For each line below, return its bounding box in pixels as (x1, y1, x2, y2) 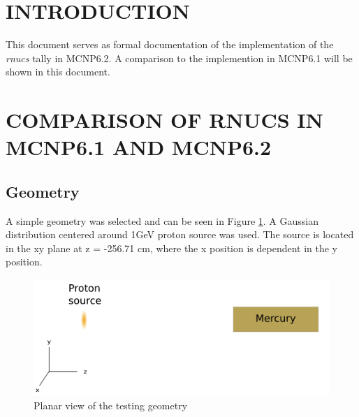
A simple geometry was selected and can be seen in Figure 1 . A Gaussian (6, 213, 318, 228)
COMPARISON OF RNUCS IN (6, 105, 323, 134)
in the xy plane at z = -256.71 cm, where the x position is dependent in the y (6, 240, 338, 255)
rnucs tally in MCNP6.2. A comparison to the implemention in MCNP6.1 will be (6, 50, 353, 65)
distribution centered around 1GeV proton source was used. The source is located (6, 227, 354, 242)
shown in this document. (6, 64, 110, 79)
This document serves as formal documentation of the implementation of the (6, 37, 334, 52)
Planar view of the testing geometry (34, 397, 188, 412)
